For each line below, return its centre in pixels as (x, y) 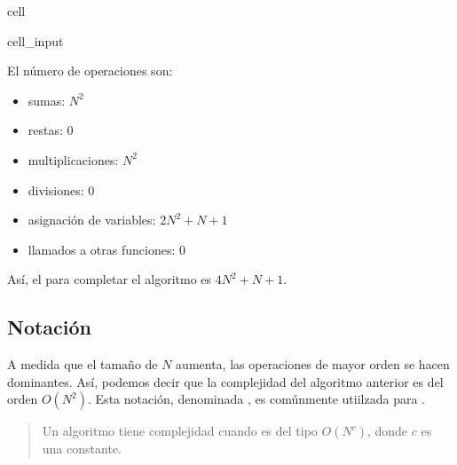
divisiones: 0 (61, 189)
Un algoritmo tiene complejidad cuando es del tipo (180, 431)
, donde (387, 431)
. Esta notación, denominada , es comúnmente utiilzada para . (256, 399)
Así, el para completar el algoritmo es (110, 279)
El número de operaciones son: (90, 71)
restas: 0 (51, 130)
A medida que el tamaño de (83, 364)
